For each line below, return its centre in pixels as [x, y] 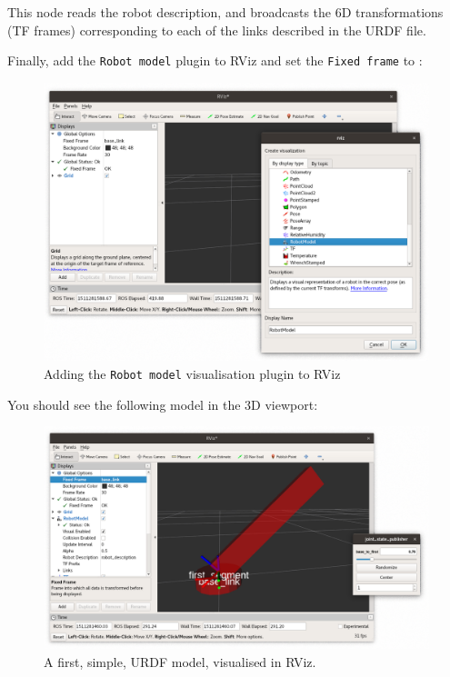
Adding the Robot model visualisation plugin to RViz [192, 373]
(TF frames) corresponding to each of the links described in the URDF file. [217, 30]
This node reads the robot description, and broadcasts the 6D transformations [225, 12]
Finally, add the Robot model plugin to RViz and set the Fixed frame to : [215, 60]
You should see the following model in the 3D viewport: [163, 404]
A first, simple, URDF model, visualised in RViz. [180, 661]
